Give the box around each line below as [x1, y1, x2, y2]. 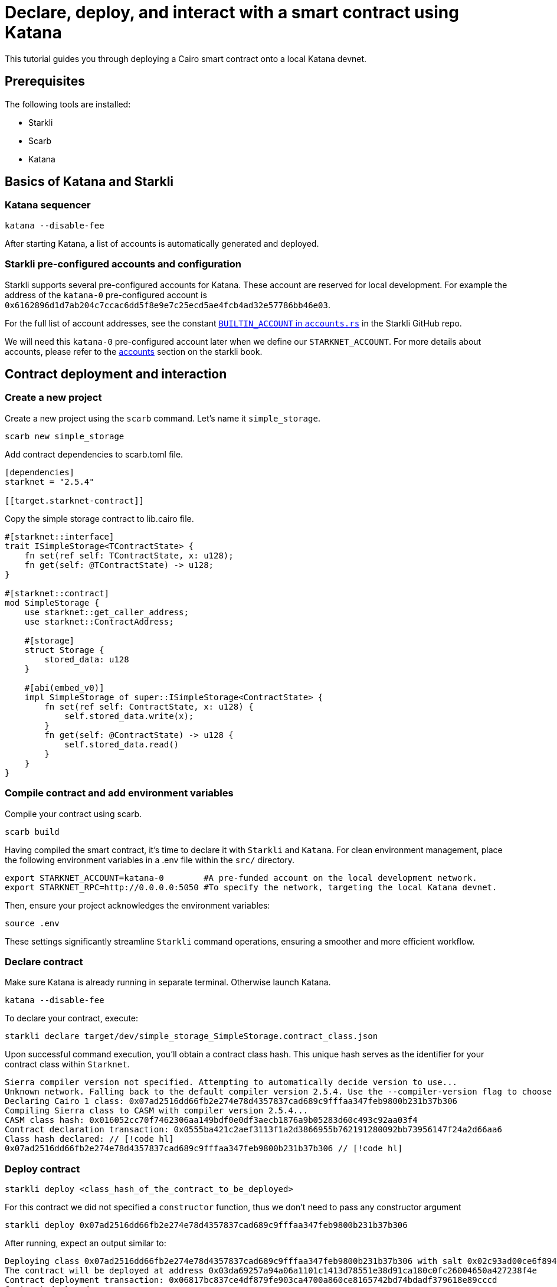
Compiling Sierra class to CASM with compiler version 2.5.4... [5, 1106, 309, 1116]
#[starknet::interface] [5, 531, 114, 541]
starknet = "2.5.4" [5, 476, 94, 486]
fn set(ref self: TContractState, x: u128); [24, 550, 234, 560]
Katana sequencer [5, 199, 91, 211]
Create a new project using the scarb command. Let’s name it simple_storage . [5, 413, 320, 423]
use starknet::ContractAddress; [24, 616, 174, 626]
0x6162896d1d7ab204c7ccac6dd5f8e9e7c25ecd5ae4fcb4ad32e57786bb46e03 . [5, 299, 330, 310]
